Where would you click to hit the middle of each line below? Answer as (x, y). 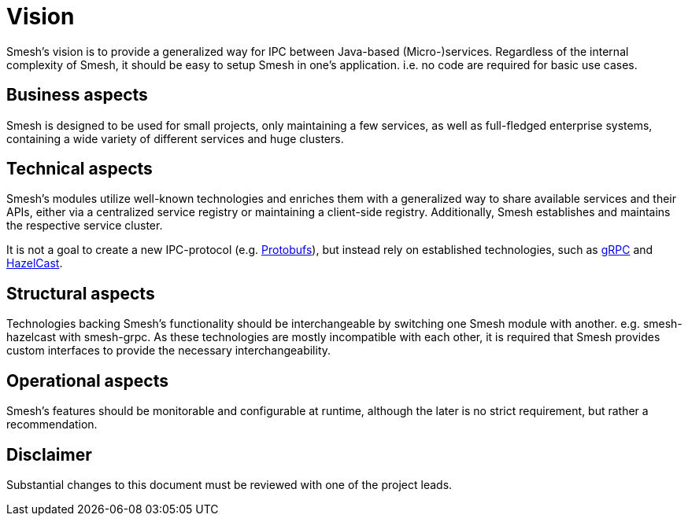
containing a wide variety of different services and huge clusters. (175, 138)
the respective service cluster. (85, 226)
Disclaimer (49, 454)
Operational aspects (87, 380)
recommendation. (52, 425)
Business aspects (77, 95)
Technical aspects (80, 169)
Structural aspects (81, 293)
